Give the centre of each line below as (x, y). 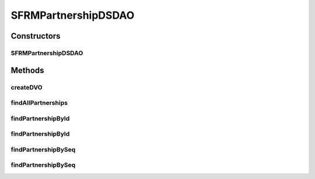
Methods (27, 70)
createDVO (27, 87)
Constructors (36, 36)
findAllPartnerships (39, 103)
